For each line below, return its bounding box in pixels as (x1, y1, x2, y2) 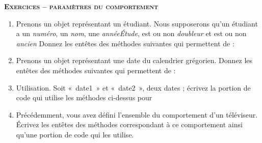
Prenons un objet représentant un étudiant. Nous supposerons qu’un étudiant (16, 18, 258, 28)
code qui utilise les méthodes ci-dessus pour (16, 92, 152, 103)
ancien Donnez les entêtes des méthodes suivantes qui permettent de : (16, 38, 234, 48)
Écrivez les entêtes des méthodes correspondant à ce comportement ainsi (16, 119, 243, 130)
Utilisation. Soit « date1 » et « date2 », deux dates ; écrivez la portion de (16, 82, 251, 93)
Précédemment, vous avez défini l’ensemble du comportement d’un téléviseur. (16, 109, 258, 120)
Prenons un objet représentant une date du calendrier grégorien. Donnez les (16, 55, 253, 66)
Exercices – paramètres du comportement (4, 1, 159, 11)
